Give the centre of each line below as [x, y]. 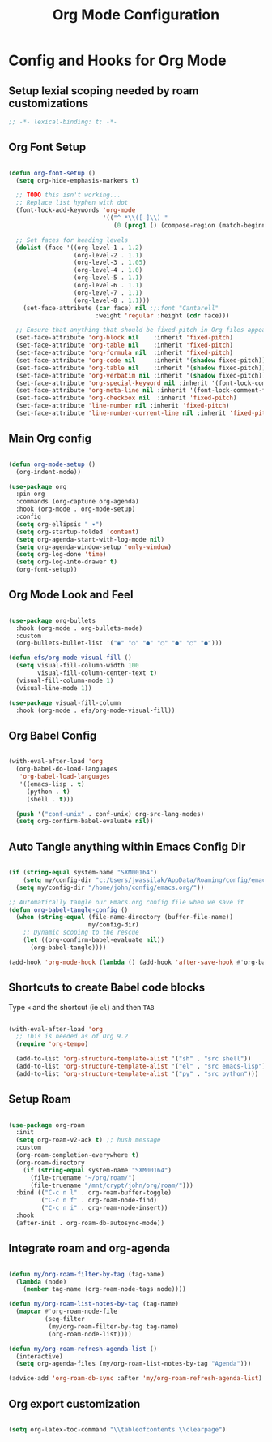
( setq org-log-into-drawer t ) [66, 562]
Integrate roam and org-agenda [89, 1248]
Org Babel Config [53, 735]
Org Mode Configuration [136, 15]
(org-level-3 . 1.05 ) [110, 263]
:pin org [30, 494]
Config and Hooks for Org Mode [117, 60]
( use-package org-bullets [52, 620]
